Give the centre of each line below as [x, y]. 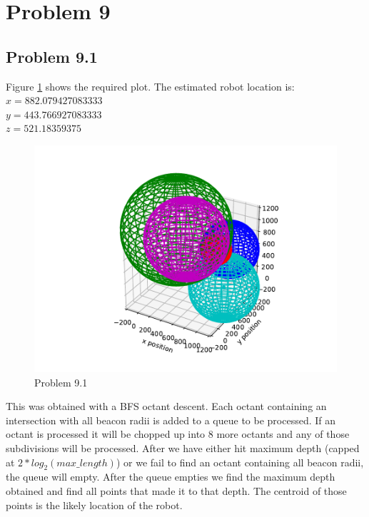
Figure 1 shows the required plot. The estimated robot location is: [150, 86]
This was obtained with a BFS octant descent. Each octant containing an [166, 406]
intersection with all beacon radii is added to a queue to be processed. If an [171, 420]
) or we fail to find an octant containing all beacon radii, [240, 462]
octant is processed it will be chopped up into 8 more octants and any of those [178, 434]
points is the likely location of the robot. [94, 505]
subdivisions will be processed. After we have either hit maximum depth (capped [183, 447]
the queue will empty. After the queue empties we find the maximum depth [171, 477]
